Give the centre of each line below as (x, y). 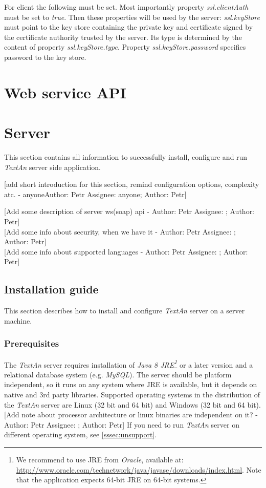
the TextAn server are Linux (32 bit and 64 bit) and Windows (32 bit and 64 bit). (132, 404)
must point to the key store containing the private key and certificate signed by (129, 27)
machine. (18, 320)
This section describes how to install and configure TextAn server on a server (125, 311)
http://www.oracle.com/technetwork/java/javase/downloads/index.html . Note (139, 469)
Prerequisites (32, 343)
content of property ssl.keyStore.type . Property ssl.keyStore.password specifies (125, 47)
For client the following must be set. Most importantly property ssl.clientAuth (126, 7)
